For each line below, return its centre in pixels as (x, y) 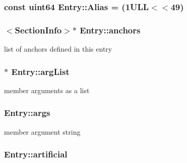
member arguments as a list (47, 90)
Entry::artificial (36, 154)
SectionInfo (38, 30)
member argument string (42, 131)
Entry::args (27, 113)
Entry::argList (40, 71)
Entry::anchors (110, 30)
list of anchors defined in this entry (58, 49)
